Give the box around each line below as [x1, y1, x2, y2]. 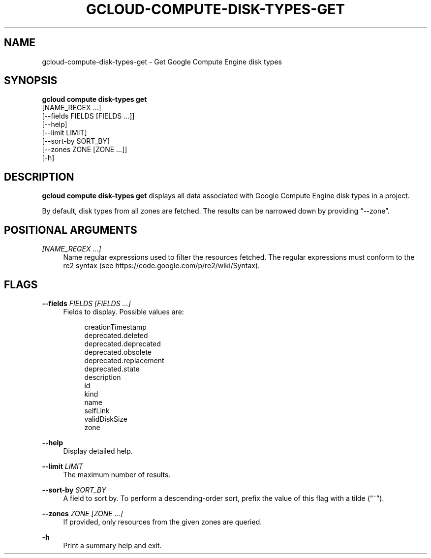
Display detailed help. [63, 446, 133, 455]
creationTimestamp [84, 322, 147, 331]
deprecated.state [84, 364, 140, 373]
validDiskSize [84, 414, 128, 423]
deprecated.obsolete [84, 347, 152, 356]
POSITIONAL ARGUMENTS [4, 223, 137, 236]
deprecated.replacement [84, 356, 164, 365]
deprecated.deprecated [84, 339, 161, 348]
